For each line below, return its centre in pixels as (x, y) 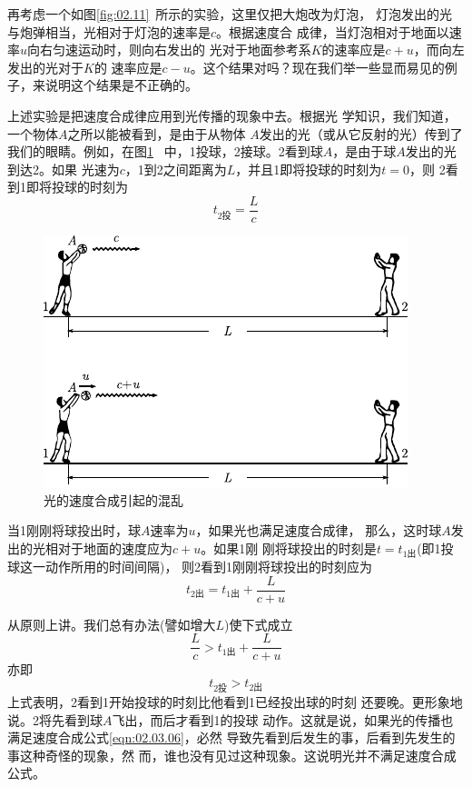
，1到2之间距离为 (176, 169)
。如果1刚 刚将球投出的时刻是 (289, 548)
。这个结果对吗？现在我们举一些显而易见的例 (324, 67)
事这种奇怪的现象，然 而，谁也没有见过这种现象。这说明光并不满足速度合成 (232, 755)
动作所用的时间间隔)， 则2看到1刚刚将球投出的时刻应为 (209, 566)
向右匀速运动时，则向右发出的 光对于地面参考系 (169, 50)
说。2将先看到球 (55, 719)
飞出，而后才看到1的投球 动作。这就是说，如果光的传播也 (283, 719)
